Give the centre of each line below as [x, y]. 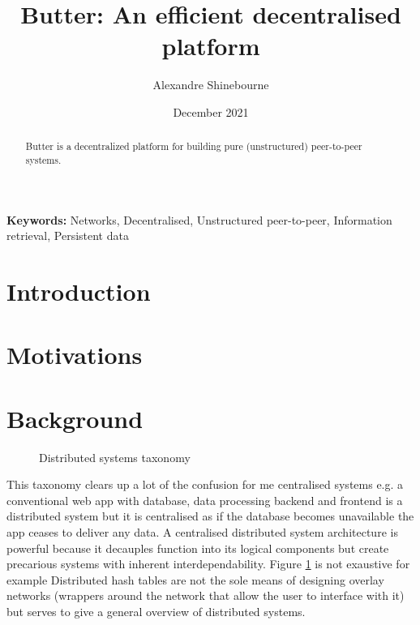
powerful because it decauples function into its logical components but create [198, 548]
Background [75, 418]
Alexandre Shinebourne [211, 85]
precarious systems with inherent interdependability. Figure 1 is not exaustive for [208, 564]
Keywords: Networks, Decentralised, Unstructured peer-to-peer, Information [199, 219]
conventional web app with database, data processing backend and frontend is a [205, 500]
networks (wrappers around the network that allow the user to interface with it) [206, 595]
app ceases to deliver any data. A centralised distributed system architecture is [202, 532]
